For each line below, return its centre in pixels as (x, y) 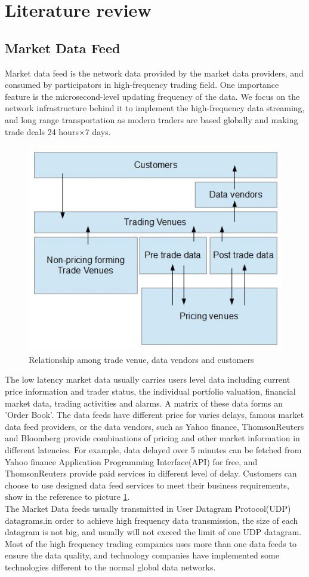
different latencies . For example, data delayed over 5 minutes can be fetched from (153, 449)
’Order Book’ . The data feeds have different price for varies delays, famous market (154, 415)
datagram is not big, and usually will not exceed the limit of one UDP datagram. (153, 532)
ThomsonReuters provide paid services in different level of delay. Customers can (151, 473)
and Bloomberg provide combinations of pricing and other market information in (152, 438)
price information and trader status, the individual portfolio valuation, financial (150, 391)
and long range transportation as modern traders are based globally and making (152, 119)
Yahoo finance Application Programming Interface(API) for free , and (131, 461)
